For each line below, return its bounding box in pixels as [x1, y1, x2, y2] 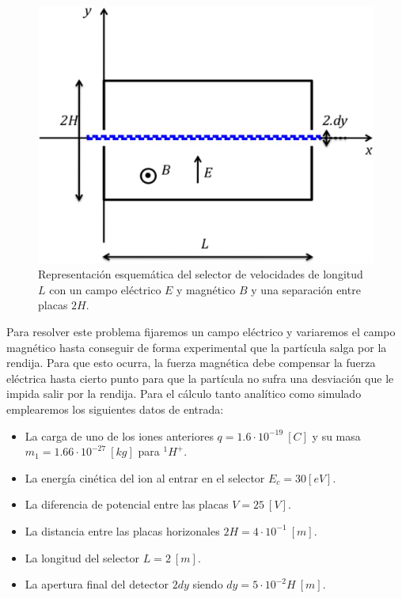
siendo [192, 576, 223, 592]
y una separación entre [251, 281, 361, 297]
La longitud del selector [25, 549, 139, 566]
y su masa [312, 427, 361, 444]
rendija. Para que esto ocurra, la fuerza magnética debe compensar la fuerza [6, 354, 376, 371]
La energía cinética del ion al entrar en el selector [25, 469, 265, 486]
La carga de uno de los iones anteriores [25, 427, 214, 444]
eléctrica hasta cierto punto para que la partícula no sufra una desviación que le [6, 369, 394, 386]
